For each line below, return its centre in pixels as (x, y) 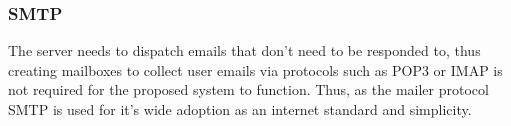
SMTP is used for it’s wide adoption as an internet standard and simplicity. (240, 109)
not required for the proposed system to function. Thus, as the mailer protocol (248, 89)
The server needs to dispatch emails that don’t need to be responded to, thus (244, 50)
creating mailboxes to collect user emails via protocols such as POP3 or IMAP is (255, 69)
